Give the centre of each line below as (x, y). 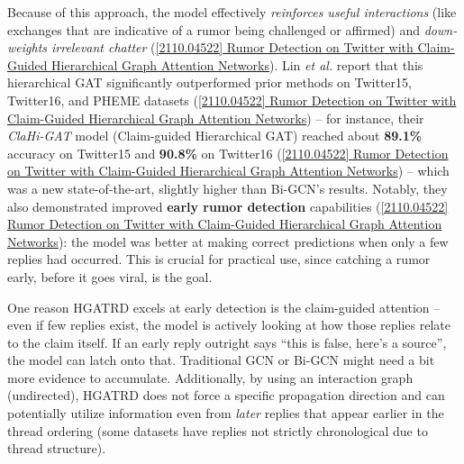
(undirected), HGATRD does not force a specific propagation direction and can (226, 395)
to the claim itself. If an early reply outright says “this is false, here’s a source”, (227, 342)
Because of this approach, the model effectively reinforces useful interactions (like (232, 12)
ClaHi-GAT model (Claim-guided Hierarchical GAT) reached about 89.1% (215, 136)
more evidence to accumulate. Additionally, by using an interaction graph (210, 377)
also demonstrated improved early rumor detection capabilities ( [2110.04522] (228, 206)
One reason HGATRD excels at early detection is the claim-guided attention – (224, 307)
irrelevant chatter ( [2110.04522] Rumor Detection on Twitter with (232, 47)
